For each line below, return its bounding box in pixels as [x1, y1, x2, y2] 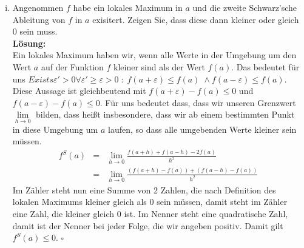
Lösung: [12, 36, 46, 49]
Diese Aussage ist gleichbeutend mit [12, 84, 146, 97]
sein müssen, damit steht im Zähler [157, 195, 288, 208]
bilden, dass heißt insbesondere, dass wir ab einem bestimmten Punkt [36, 108, 295, 121]
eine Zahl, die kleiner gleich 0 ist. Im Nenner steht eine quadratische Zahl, [12, 207, 288, 220]
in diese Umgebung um [12, 122, 98, 135]
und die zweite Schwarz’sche [192, 1, 297, 13]
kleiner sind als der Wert [113, 60, 205, 73]
